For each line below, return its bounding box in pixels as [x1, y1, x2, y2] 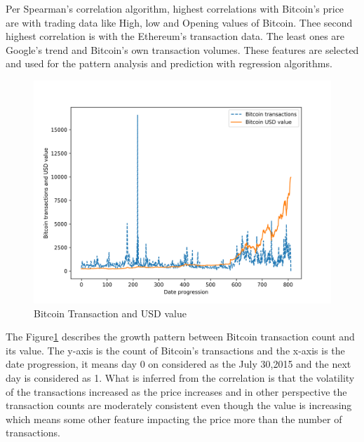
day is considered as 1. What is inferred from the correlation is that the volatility [6, 370, 355, 385]
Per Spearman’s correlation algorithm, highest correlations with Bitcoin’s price [6, 1, 344, 15]
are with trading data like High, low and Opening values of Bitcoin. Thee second [6, 15, 353, 29]
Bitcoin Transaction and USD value [34, 305, 187, 320]
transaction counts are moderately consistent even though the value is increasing [6, 398, 352, 413]
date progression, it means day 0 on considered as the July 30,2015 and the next [6, 357, 351, 371]
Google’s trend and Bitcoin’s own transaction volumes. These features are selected [6, 42, 359, 57]
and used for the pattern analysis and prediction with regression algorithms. [6, 56, 332, 71]
